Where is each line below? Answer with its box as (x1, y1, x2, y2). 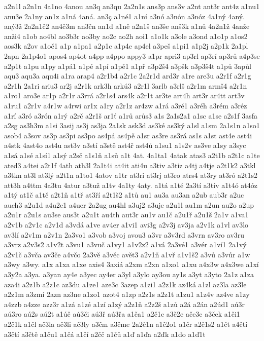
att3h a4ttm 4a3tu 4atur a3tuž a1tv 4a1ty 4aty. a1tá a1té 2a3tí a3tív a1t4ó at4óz (4, 179, 257, 190)
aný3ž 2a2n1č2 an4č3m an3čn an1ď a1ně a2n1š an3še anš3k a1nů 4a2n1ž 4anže (4, 21, 250, 31)
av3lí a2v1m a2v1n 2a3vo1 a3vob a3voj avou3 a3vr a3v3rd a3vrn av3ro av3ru (4, 229, 245, 240)
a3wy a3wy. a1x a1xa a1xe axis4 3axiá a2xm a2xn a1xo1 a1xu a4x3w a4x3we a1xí (4, 259, 259, 270)
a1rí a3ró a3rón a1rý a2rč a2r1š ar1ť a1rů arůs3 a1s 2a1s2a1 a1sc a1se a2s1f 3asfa (4, 110, 258, 121)
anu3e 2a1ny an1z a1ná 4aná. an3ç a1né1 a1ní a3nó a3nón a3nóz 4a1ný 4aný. (4, 11, 244, 21)
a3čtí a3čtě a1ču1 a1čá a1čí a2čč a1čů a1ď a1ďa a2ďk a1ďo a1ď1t (4, 328, 206, 339)
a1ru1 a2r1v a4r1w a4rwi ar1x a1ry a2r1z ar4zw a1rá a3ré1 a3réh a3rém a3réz (4, 100, 247, 110)
